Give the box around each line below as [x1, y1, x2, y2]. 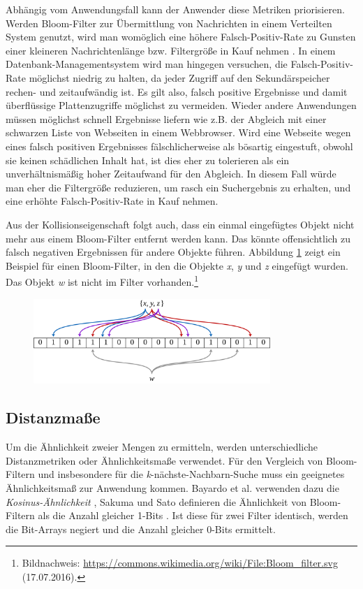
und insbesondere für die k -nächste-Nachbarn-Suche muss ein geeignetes [38, 467, 345, 481]
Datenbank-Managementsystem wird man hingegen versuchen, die [6, 57, 288, 71]
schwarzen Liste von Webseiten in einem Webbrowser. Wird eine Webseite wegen [6, 125, 351, 140]
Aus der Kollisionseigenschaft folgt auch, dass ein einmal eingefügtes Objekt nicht [6, 217, 355, 231]
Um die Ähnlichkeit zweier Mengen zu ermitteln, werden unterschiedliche [6, 439, 318, 454]
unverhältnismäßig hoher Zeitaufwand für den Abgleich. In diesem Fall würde [6, 166, 336, 181]
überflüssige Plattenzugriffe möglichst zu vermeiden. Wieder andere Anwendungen [6, 98, 357, 112]
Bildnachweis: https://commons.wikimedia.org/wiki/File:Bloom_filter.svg [22, 555, 338, 570]
